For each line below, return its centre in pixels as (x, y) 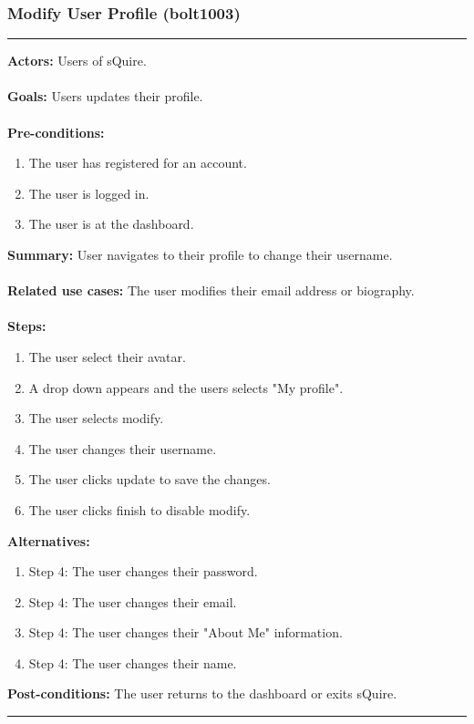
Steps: (27, 326)
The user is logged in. (89, 193)
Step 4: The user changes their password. (143, 571)
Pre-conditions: (56, 132)
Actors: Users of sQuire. (77, 61)
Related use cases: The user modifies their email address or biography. (211, 290)
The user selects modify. (96, 418)
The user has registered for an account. (138, 163)
